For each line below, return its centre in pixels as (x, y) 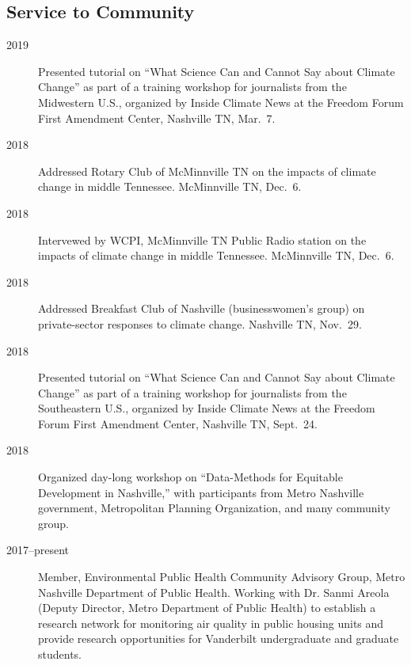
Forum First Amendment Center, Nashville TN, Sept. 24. (178, 423)
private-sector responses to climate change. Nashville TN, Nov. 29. (200, 323)
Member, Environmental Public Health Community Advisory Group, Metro (222, 577)
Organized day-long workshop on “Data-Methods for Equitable (190, 477)
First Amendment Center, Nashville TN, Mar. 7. (157, 118)
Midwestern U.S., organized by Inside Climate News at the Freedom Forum (221, 102)
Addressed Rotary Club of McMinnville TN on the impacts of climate (207, 171)
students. (60, 654)
